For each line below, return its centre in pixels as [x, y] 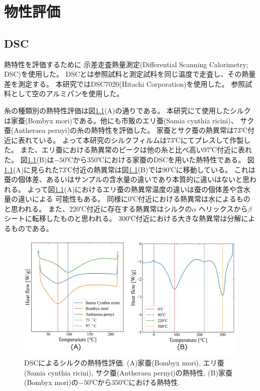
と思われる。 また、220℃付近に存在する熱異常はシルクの [98, 208]
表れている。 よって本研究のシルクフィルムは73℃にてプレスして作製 [131, 140]
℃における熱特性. [151, 382]
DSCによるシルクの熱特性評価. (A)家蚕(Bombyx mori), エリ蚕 [124, 363]
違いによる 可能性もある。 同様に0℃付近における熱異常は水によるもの [134, 199]
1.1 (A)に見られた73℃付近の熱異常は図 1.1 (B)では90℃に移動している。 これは [130, 169]
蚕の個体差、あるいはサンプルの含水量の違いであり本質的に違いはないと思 [127, 179]
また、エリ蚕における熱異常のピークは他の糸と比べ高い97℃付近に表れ [136, 150]
